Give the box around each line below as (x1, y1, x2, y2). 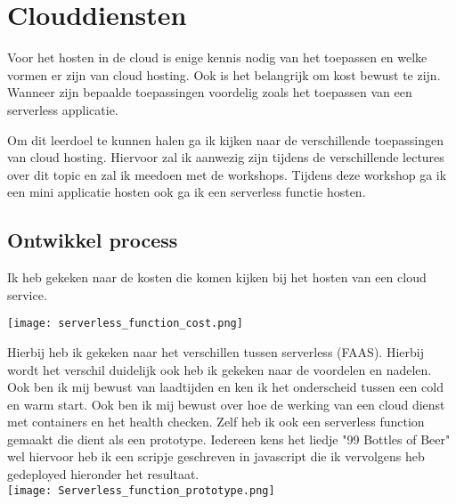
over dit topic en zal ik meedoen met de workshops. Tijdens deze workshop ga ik (7, 165, 447, 183)
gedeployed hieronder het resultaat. (7, 465, 199, 484)
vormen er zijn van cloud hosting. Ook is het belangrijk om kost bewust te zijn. (7, 65, 441, 84)
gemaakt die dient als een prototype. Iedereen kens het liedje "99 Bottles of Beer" (7, 429, 451, 448)
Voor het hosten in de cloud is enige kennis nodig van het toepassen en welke (7, 48, 427, 67)
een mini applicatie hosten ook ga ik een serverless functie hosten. (7, 183, 366, 201)
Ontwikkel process (7, 226, 178, 254)
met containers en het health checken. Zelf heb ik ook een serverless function (7, 412, 425, 431)
